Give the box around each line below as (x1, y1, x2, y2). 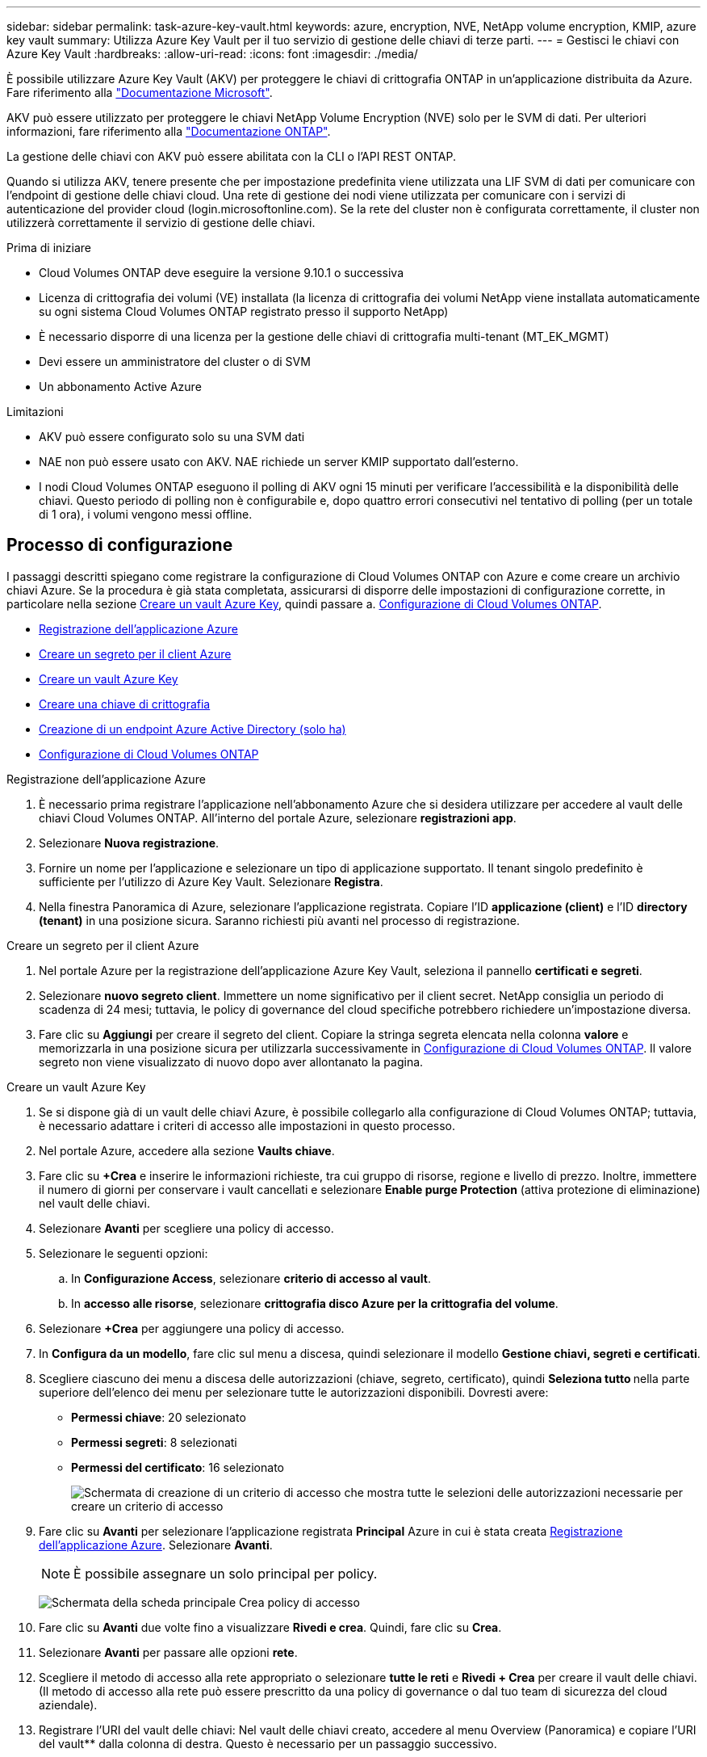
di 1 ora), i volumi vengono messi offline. (39, 507, 253, 521)
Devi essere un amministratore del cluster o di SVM (39, 355, 311, 368)
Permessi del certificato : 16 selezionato (71, 1460, 284, 1474)
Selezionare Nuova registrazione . (39, 835, 220, 850)
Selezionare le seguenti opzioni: (39, 1246, 208, 1260)
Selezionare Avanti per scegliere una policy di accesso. (39, 1221, 334, 1235)
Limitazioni (6, 405, 64, 418)
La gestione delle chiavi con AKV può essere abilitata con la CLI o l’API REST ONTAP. (6, 149, 456, 163)
